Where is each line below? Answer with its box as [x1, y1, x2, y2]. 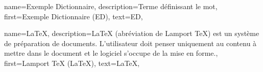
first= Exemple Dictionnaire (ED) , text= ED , [4, 11, 143, 21]
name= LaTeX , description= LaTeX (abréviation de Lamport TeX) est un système [4, 28, 259, 39]
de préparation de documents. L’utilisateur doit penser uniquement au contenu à [4, 38, 257, 48]
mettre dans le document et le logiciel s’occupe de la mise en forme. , [4, 48, 218, 58]
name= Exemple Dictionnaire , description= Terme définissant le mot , [4, 1, 218, 11]
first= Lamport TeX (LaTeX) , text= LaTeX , [4, 57, 140, 68]
